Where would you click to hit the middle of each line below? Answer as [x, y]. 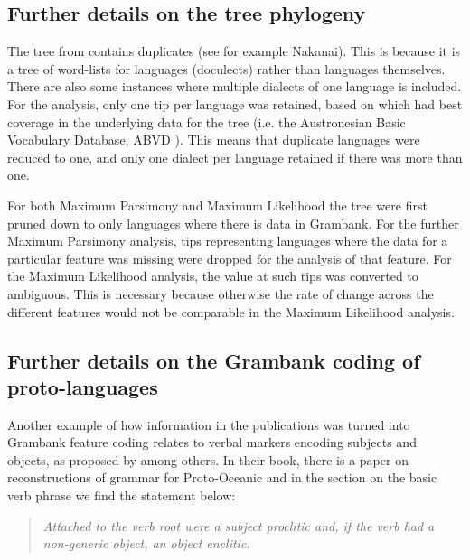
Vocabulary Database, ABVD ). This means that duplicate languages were [214, 140]
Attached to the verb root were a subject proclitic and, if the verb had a [239, 525]
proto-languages [83, 386]
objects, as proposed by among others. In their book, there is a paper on [208, 459]
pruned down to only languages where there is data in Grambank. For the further [233, 223]
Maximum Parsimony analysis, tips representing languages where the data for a [228, 241]
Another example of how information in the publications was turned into [209, 424]
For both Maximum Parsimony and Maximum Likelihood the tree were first [217, 205]
